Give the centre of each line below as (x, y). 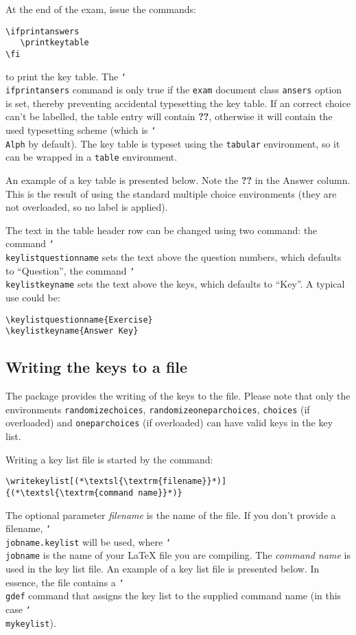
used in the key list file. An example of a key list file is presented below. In (163, 569)
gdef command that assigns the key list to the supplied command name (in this (174, 596)
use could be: (33, 298)
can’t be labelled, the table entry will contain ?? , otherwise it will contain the (169, 116)
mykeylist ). (31, 622)
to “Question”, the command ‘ (70, 270)
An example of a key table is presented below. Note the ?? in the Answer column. (178, 180)
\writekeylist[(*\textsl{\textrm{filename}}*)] (116, 482)
